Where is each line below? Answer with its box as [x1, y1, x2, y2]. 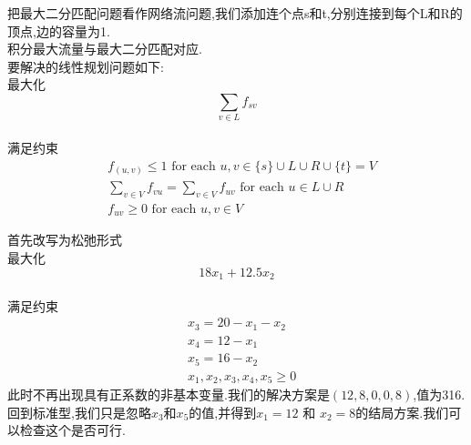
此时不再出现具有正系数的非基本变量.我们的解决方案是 [7, 385, 330, 404]
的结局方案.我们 [355, 402, 449, 421]
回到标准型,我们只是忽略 [7, 402, 151, 421]
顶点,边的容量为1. [7, 21, 110, 40]
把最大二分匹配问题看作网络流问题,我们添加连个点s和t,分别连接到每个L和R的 [7, 4, 463, 22]
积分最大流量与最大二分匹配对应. [7, 39, 202, 58]
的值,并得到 [189, 402, 257, 421]
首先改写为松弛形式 [7, 230, 122, 249]
